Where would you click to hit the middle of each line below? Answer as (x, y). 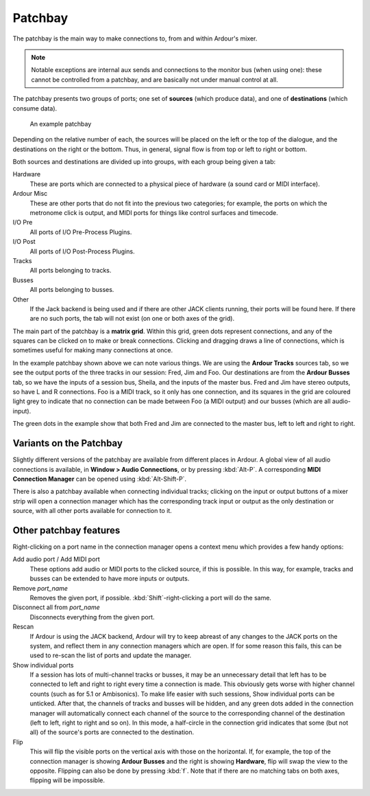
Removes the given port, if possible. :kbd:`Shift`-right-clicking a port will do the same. (151, 598)
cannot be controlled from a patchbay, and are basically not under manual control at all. (155, 80)
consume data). (35, 108)
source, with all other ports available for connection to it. (92, 511)
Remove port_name (40, 588)
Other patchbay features (66, 530)
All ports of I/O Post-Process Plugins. (82, 251)
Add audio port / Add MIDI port (57, 559)
